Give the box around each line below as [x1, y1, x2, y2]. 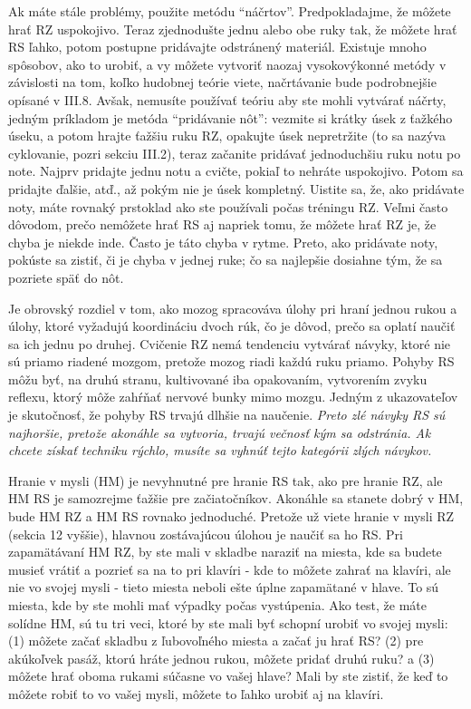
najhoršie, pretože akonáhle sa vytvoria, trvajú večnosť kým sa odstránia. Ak [8, 422, 431, 442]
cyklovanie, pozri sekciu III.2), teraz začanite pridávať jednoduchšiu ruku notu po [8, 143, 461, 162]
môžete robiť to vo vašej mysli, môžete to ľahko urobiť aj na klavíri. [8, 684, 384, 703]
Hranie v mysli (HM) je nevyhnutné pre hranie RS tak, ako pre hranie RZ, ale [8, 471, 443, 490]
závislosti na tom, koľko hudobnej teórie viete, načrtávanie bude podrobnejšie [8, 73, 437, 92]
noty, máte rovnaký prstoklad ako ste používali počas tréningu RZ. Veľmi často [8, 197, 448, 216]
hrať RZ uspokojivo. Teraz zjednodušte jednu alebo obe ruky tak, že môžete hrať [8, 19, 457, 38]
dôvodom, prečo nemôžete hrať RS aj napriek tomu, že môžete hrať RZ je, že [8, 215, 437, 234]
